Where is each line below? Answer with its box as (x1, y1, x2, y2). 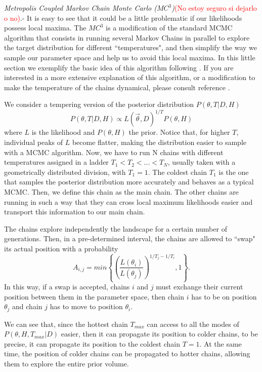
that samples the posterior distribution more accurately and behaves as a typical (4, 176, 254, 187)
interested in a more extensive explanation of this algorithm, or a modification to (4, 72, 255, 83)
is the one (219, 166, 249, 177)
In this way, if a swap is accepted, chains (4, 281, 130, 291)
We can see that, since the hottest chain (4, 318, 128, 329)
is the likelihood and (31, 127, 95, 137)
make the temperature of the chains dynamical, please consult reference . (4, 82, 230, 92)
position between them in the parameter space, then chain (4, 291, 185, 302)
